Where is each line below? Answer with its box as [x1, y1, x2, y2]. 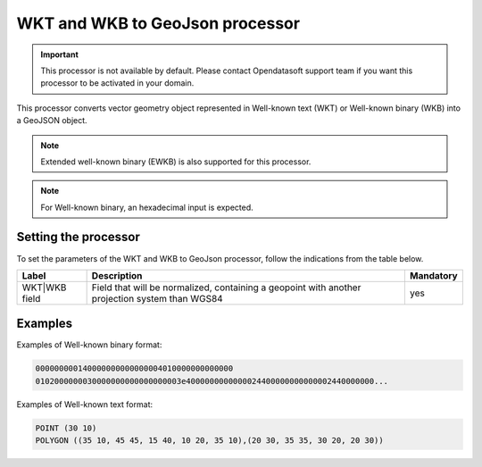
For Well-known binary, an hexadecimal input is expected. [40, 202, 253, 213]
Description [91, 269, 143, 281]
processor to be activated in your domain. [40, 78, 195, 88]
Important [40, 49, 79, 60]
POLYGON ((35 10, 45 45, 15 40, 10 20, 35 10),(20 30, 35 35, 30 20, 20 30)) [35, 436, 384, 446]
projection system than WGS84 [91, 292, 223, 304]
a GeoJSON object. [16, 115, 88, 126]
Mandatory [409, 269, 459, 281]
